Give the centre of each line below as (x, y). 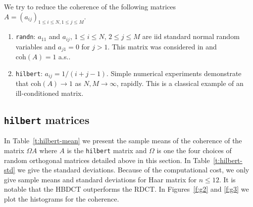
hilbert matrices (47, 119)
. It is (227, 179)
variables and (36, 46)
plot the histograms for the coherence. (62, 198)
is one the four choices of (194, 150)
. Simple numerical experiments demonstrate (174, 73)
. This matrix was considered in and (162, 46)
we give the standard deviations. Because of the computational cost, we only (133, 170)
